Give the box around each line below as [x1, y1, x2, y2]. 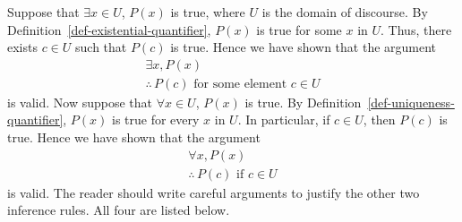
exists [7, 38, 38, 56]
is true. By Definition [244, 92, 362, 111]
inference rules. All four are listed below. [7, 201, 230, 219]
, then [363, 110, 396, 129]
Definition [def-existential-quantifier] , [7, 20, 211, 38]
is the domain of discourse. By [261, 3, 428, 21]
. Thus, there [381, 20, 452, 38]
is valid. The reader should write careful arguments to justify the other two [7, 183, 420, 201]
